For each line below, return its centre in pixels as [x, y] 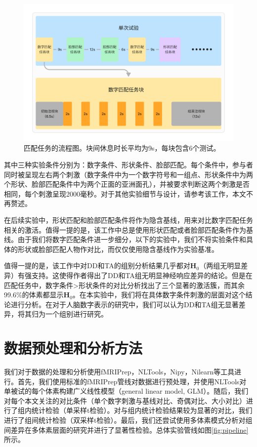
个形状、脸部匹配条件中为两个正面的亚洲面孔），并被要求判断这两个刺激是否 [127, 184]
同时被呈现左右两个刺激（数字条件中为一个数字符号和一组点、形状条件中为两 [128, 174]
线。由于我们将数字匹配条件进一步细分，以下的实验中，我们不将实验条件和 [125, 239]
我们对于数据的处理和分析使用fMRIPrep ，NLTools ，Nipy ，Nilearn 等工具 [119, 372]
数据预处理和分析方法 [73, 348]
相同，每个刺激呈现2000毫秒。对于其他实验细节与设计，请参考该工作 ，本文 [125, 193]
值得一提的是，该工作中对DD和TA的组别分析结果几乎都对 [97, 265]
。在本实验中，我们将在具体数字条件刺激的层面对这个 [159, 295]
